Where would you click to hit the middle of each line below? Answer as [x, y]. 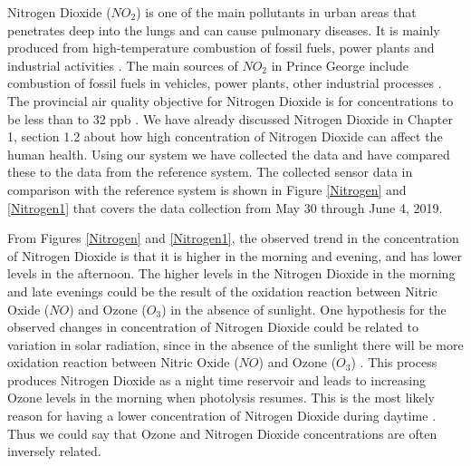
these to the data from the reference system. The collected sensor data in [210, 172]
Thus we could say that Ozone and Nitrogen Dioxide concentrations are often [222, 433]
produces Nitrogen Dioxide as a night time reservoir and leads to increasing [217, 379]
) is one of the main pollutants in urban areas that [276, 12]
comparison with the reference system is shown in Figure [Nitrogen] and [207, 189]
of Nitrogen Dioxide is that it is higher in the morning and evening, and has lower [235, 255]
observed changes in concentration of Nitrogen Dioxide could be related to [213, 327]
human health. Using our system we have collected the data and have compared [229, 154]
